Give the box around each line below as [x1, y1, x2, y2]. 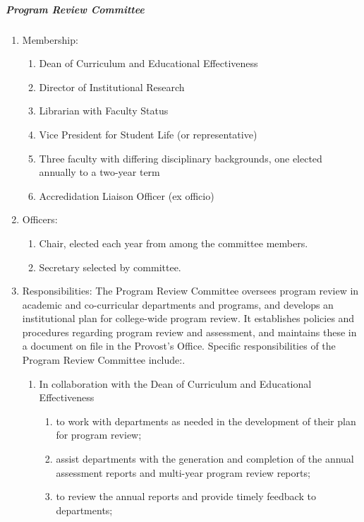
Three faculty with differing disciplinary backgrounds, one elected [39, 150, 322, 165]
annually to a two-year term [39, 165, 160, 179]
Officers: [22, 212, 58, 227]
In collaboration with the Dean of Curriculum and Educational [39, 376, 312, 391]
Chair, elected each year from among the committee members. [39, 235, 308, 250]
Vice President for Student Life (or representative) [39, 126, 257, 141]
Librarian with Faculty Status [39, 103, 169, 118]
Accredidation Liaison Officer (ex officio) [39, 188, 214, 203]
